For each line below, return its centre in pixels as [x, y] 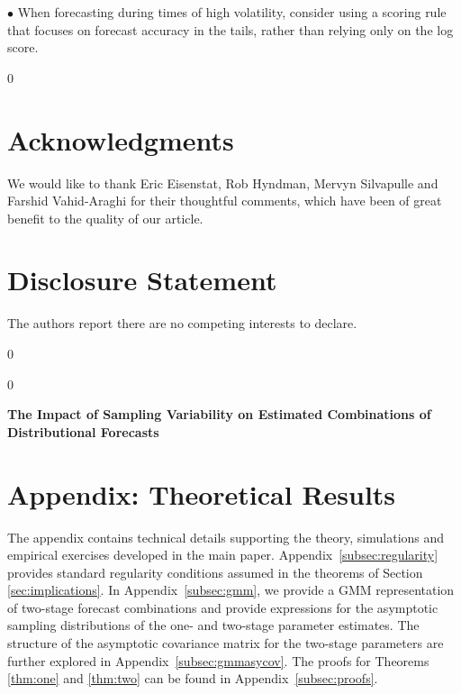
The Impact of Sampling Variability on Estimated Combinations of [219, 414]
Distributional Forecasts [83, 431]
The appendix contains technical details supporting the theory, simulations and [226, 537]
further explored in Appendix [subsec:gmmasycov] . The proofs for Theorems [218, 660]
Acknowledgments [121, 139]
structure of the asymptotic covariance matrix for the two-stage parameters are [226, 643]
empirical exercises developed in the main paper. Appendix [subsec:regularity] [223, 555]
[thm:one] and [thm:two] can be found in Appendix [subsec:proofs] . [193, 678]
